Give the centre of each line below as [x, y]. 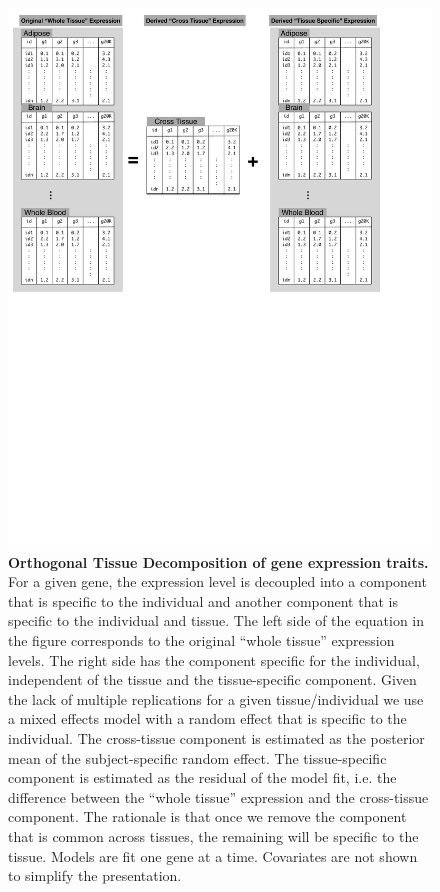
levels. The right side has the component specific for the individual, [214, 659]
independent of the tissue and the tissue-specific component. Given [212, 679]
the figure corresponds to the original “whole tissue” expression [201, 639]
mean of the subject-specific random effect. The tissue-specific [197, 757]
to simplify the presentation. [95, 875]
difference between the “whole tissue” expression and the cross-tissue [218, 796]
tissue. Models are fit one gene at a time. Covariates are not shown [213, 855]
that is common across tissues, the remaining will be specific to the [213, 835]
